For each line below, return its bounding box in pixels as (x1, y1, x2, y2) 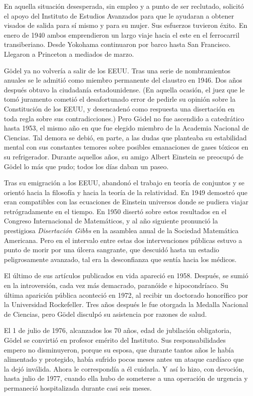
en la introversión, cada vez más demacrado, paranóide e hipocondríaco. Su (4, 280, 229, 290)
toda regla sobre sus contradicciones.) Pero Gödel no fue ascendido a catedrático (4, 113, 244, 123)
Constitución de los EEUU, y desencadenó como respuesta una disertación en (4, 103, 235, 113)
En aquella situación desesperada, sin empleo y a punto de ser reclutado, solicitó (4, 1, 244, 11)
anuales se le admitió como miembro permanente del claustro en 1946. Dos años (4, 75, 242, 85)
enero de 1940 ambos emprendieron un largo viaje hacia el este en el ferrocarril (4, 29, 240, 40)
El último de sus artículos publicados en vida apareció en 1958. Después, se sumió (4, 270, 249, 281)
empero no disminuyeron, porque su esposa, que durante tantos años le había (4, 344, 234, 354)
